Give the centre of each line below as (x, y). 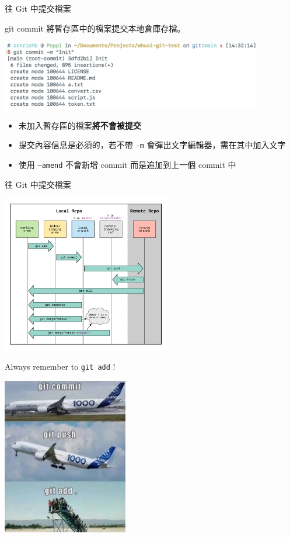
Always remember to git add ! (60, 366)
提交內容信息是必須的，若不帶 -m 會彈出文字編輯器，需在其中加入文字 (152, 145)
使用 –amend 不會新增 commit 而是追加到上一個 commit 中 (127, 164)
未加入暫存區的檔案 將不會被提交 (80, 125)
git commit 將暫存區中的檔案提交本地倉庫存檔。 (95, 28)
